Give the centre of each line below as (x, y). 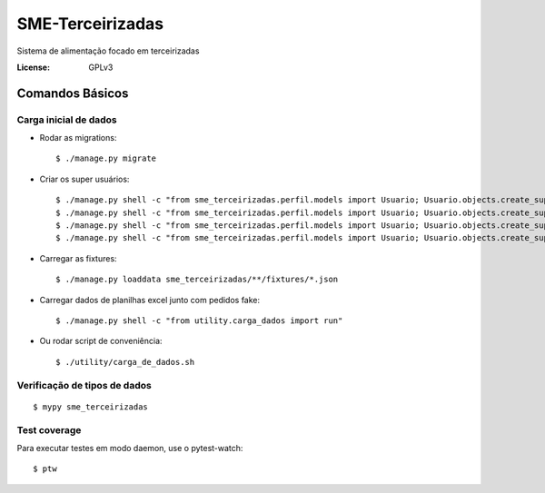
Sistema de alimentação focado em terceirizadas (108, 51)
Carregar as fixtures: (78, 258)
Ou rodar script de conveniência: (101, 341)
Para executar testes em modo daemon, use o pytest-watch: (130, 448)
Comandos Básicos (73, 93)
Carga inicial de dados (67, 120)
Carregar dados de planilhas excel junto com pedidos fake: (150, 300)
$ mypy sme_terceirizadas (91, 407)
